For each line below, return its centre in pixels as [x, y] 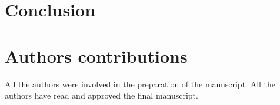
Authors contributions [96, 55]
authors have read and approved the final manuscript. [101, 95]
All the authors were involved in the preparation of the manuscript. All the [140, 84]
